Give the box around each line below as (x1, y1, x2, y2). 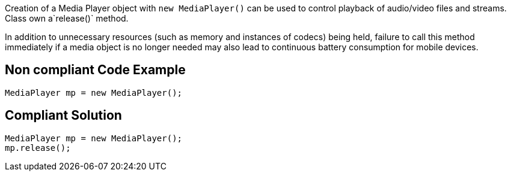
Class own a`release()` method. (5, 13, 129, 23)
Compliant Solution (5, 108, 122, 123)
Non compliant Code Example (5, 62, 186, 78)
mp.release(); (5, 142, 71, 153)
